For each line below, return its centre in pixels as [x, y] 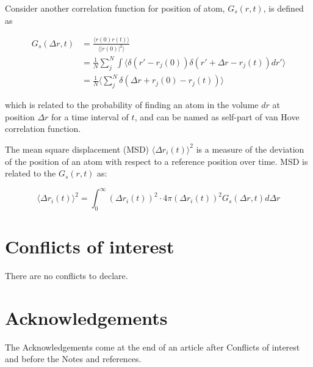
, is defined [283, 8]
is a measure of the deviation [250, 149]
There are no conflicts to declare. [67, 276]
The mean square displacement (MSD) [77, 149]
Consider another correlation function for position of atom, [115, 8]
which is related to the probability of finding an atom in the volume [132, 105]
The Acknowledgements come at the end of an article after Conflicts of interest [153, 347]
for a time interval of [90, 116]
